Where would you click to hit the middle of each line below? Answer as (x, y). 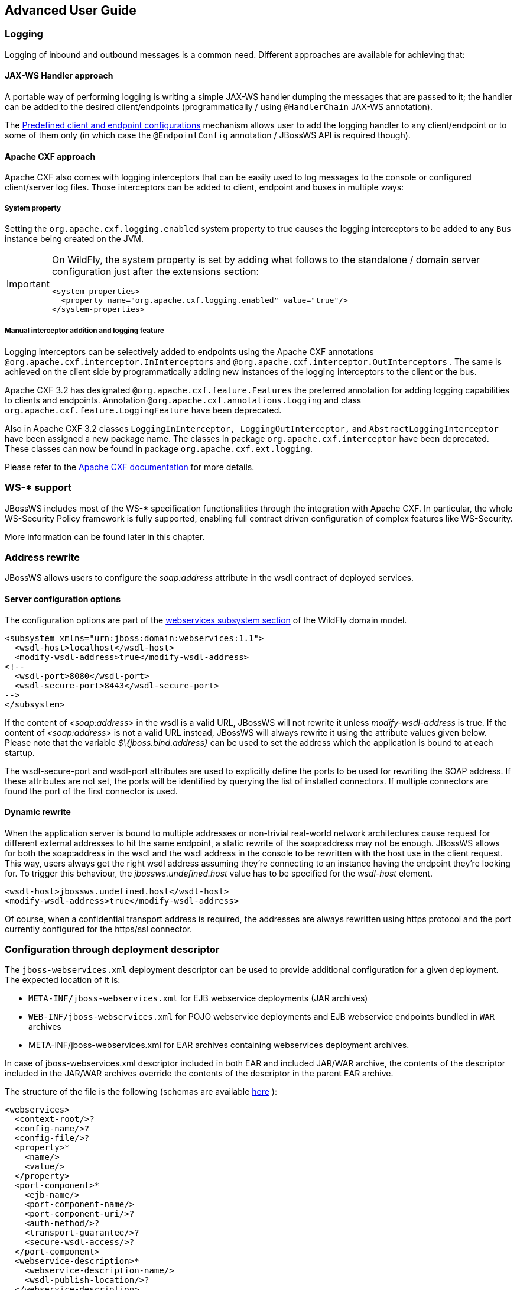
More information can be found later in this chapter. (105, 536)
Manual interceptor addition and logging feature (84, 331)
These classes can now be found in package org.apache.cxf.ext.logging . (159, 448)
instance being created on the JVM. (74, 239)
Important (28, 284)
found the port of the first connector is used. (91, 791)
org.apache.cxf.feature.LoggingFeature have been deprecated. (143, 410)
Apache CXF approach (50, 156)
